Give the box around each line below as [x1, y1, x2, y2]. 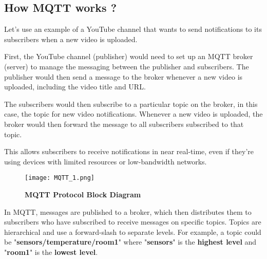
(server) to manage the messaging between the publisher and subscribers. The [4, 61, 249, 71]
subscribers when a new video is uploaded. [4, 33, 138, 44]
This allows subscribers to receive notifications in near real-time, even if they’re [4, 146, 254, 157]
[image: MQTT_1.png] [25, 174, 95, 182]
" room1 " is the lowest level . [4, 246, 98, 257]
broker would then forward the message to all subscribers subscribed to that [4, 118, 244, 129]
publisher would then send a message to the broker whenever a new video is [4, 71, 243, 82]
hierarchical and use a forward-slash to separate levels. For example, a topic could [4, 226, 261, 237]
